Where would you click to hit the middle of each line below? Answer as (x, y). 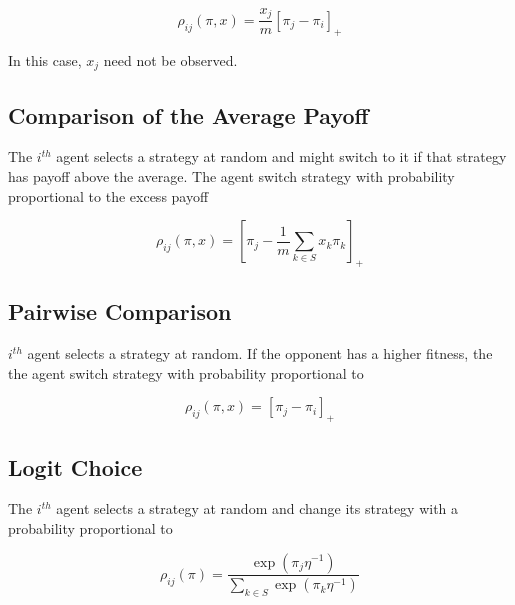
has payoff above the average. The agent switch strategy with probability (231, 175)
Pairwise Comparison (120, 311)
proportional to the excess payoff (108, 195)
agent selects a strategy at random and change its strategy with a (257, 508)
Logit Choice (75, 466)
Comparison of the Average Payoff (188, 114)
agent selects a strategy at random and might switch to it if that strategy (281, 156)
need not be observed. (170, 59)
